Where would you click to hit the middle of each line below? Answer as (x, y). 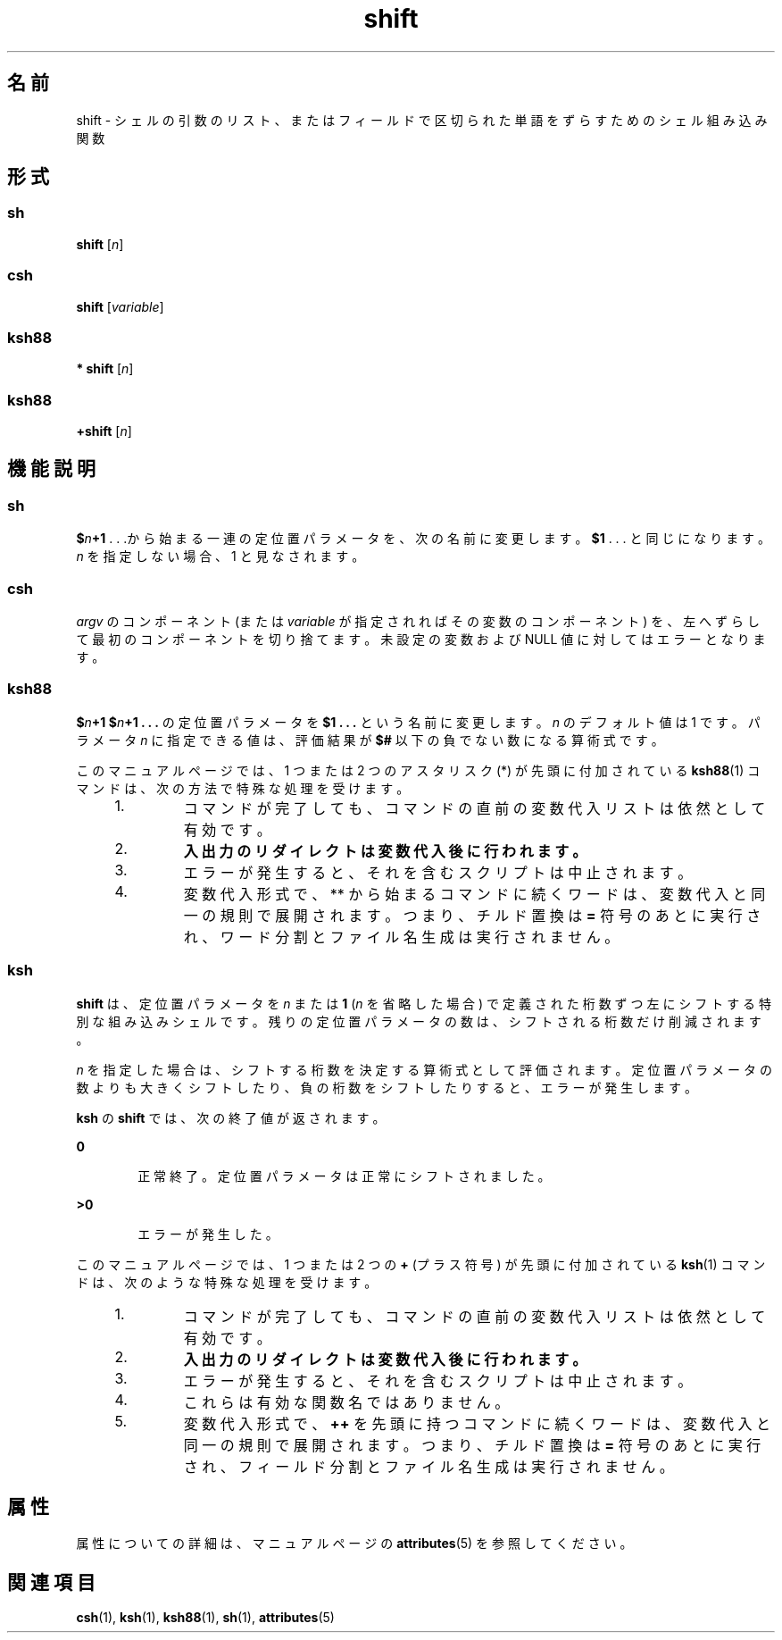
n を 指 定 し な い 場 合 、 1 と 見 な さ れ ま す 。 (220, 556)
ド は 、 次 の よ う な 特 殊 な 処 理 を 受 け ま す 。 (227, 1282)
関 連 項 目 (51, 1582)
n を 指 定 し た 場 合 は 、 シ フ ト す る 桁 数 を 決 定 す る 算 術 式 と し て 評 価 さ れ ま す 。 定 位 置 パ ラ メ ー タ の (424, 1069)
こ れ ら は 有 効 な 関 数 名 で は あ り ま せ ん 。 (346, 1402)
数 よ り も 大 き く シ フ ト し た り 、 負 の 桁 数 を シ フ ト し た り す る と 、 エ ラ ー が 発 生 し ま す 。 (387, 1087)
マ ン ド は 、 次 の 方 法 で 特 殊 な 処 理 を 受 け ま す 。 (243, 788)
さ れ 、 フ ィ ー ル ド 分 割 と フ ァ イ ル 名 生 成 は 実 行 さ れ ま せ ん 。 (428, 1466)
